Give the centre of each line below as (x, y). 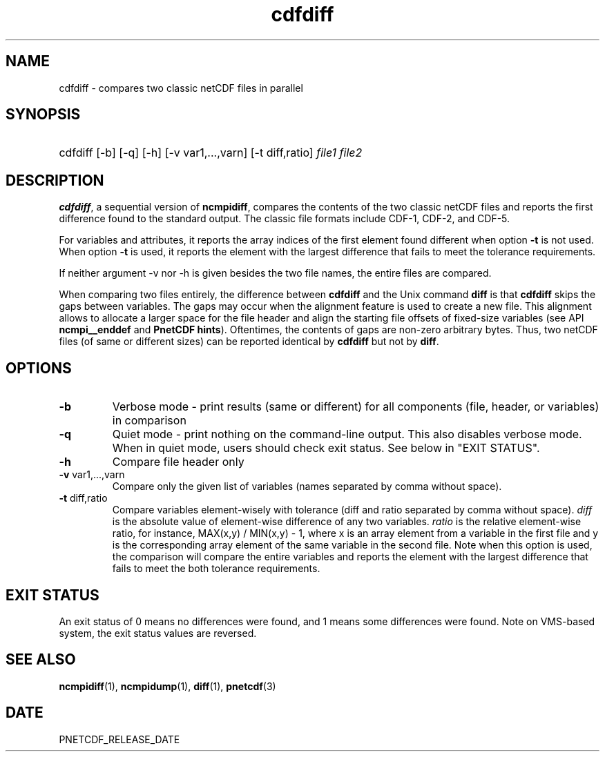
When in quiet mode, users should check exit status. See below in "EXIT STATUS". (326, 448)
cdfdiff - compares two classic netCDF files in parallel (181, 88)
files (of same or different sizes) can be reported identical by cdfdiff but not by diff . (249, 342)
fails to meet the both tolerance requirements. (216, 569)
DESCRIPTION (55, 180)
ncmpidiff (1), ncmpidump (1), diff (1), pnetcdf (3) (167, 686)
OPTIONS (39, 368)
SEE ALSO (41, 660)
